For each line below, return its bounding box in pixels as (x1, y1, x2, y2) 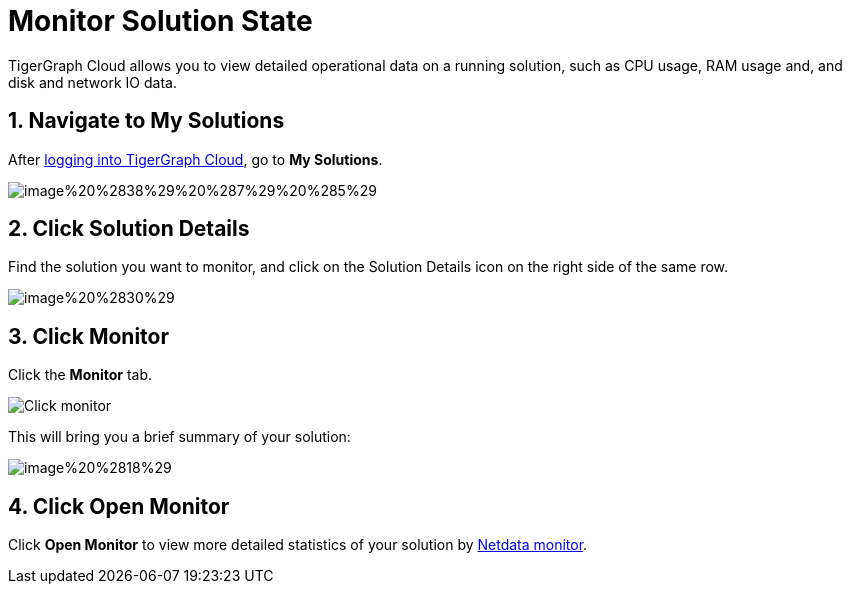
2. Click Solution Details (8, 216, 250, 242)
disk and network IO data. (8, 73, 177, 91)
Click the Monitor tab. (8, 366, 153, 384)
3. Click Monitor (8, 323, 170, 349)
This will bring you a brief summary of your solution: (8, 428, 351, 446)
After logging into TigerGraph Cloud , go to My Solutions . (8, 150, 383, 168)
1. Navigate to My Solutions (8, 108, 285, 134)
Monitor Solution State (8, 4, 313, 38)
